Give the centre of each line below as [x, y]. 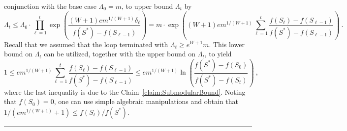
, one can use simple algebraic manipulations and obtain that [146, 101]
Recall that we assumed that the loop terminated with [86, 44]
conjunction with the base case [50, 6]
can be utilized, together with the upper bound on [120, 54]
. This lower [227, 44]
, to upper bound [147, 6]
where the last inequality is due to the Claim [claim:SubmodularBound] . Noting [125, 92]
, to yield [218, 54]
